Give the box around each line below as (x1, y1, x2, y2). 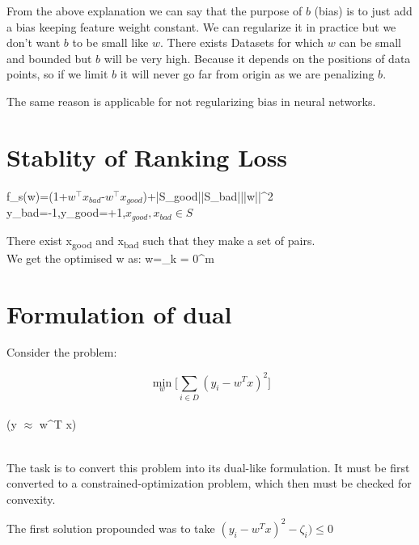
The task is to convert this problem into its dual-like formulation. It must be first (6, 458, 410, 475)
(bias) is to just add (314, 2, 413, 19)
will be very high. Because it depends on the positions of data (104, 49, 411, 66)
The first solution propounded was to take (6, 519, 215, 536)
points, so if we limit (6, 65, 108, 82)
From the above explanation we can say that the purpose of (6, 2, 303, 19)
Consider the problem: (6, 344, 117, 361)
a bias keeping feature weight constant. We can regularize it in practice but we (6, 18, 396, 35)
